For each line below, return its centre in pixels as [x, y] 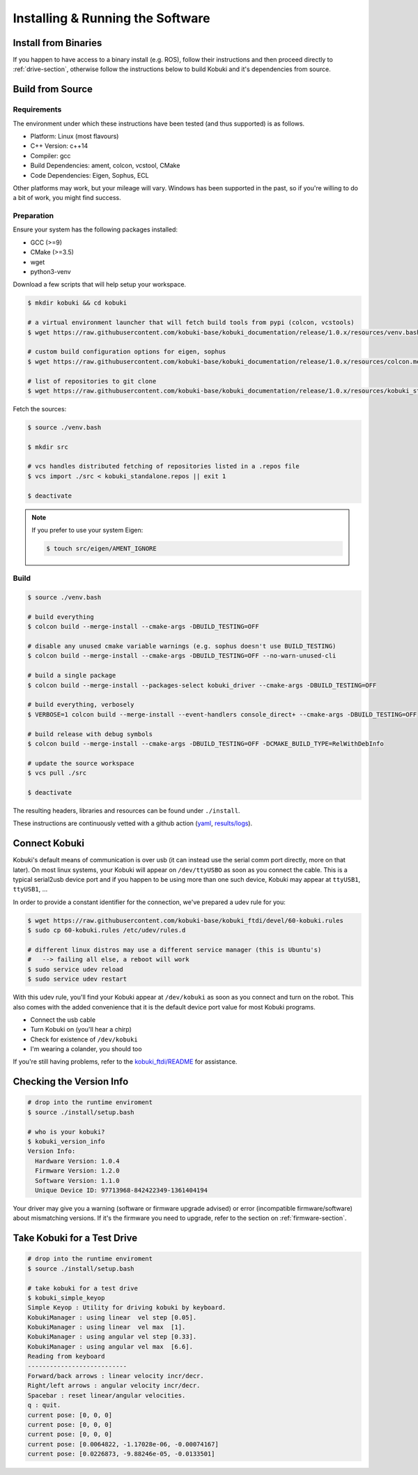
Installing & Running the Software [111, 18]
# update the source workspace [81, 763]
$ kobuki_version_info [66, 1142]
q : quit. [44, 1405]
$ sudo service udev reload [75, 969]
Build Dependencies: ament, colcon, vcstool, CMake [105, 166]
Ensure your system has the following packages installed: [95, 229]
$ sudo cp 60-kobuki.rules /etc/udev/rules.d [107, 930]
